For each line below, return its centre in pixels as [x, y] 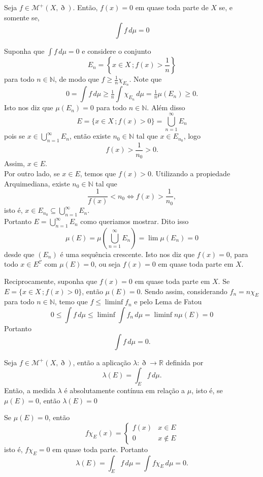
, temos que [98, 173]
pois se [14, 136]
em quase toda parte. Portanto [100, 449]
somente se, [22, 17]
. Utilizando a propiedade [191, 173]
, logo [192, 136]
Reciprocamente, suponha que [51, 281]
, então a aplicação [102, 362]
